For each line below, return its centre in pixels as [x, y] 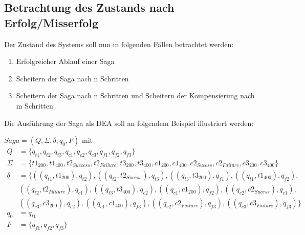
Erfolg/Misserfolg [51, 22]
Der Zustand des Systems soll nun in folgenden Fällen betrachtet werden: [119, 44]
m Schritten [35, 105]
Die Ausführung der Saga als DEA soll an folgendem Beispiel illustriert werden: [129, 123]
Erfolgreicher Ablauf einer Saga [65, 61]
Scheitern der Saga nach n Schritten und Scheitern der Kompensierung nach [135, 95]
